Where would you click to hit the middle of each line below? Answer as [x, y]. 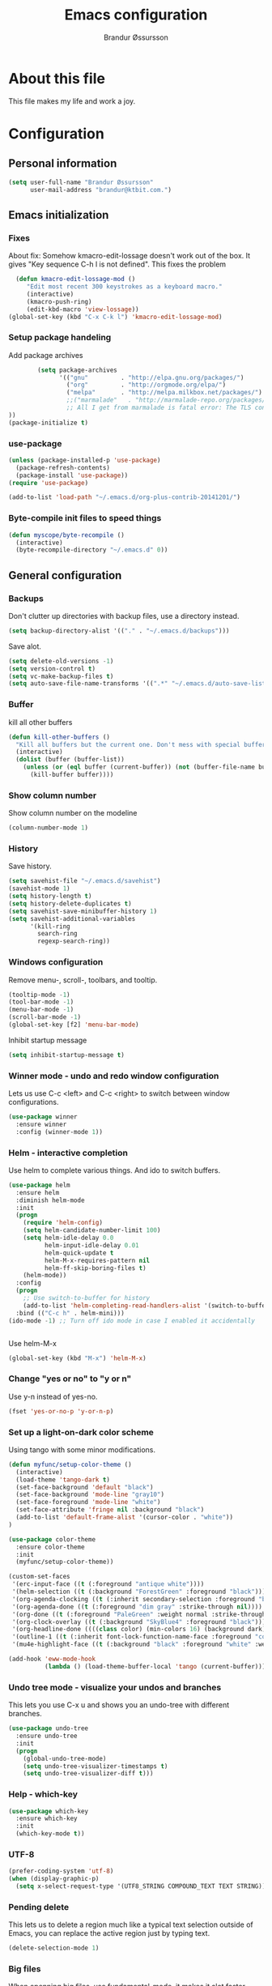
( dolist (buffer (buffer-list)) [70, 760]
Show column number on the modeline [73, 813]
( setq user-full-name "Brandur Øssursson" [81, 182]
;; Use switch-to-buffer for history [87, 1298]
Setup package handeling [60, 338]
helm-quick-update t [79, 1253]
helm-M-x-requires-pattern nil [97, 1260]
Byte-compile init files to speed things [85, 518]
